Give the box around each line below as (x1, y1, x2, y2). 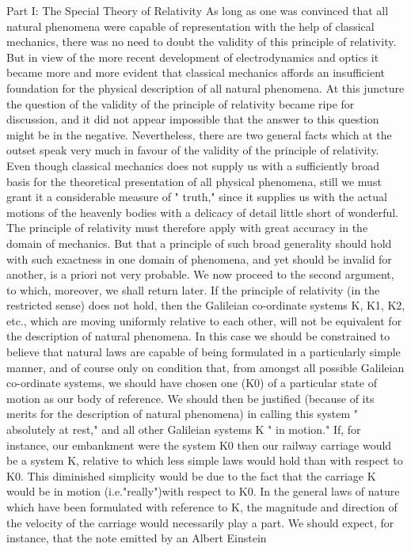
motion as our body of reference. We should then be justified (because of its (6, 389, 375, 406)
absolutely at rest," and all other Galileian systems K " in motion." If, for (6, 421, 361, 438)
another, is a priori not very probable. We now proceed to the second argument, (6, 266, 394, 283)
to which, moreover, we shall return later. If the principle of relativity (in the (6, 281, 380, 298)
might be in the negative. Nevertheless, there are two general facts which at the (6, 126, 392, 142)
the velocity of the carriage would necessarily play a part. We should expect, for (6, 514, 394, 530)
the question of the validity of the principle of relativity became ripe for (6, 95, 355, 112)
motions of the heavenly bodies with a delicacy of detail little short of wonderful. (6, 203, 398, 220)
